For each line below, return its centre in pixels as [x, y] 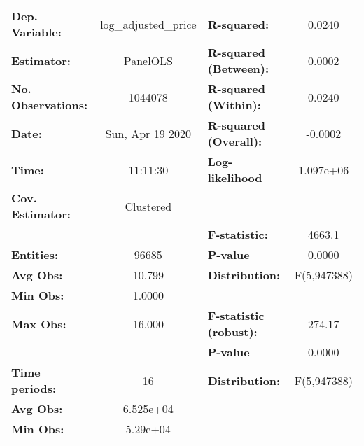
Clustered [148, 206]
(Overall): [235, 141]
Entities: [35, 255]
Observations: [50, 105]
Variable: [36, 32]
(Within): [234, 105]
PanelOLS [148, 60]
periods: [34, 388]
